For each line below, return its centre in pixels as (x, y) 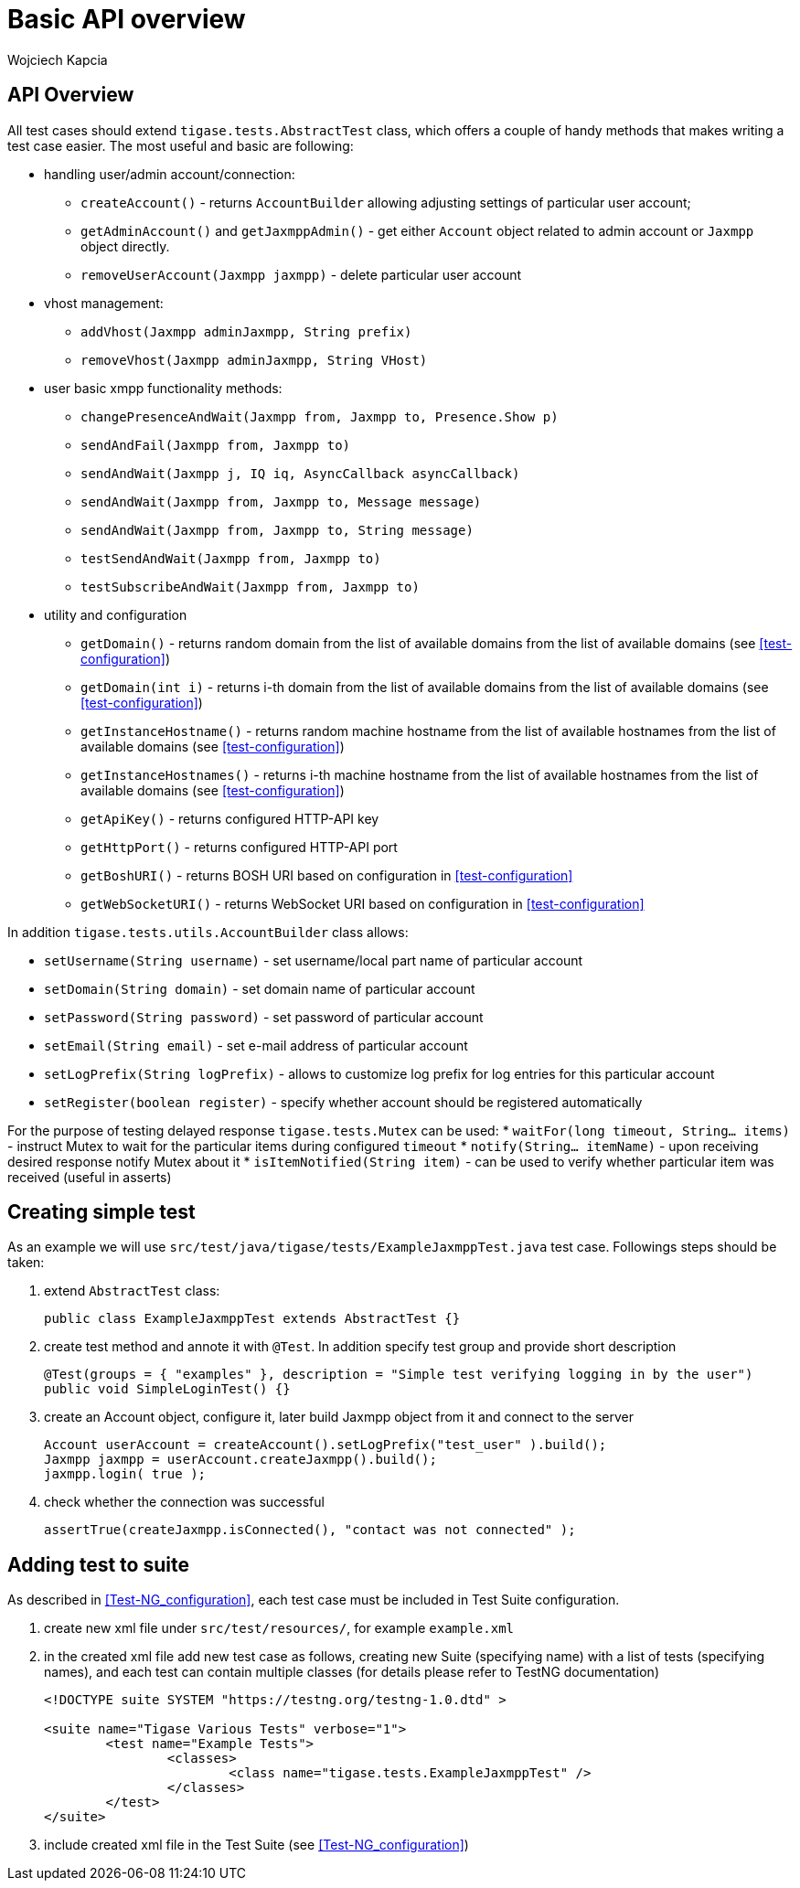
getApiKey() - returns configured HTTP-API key (230, 818)
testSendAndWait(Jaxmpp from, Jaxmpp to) (231, 558)
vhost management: (104, 303)
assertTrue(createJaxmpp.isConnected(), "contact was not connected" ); (310, 1530)
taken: (26, 1263)
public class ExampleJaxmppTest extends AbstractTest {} (252, 1319)
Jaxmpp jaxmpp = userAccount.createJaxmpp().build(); (240, 1460)
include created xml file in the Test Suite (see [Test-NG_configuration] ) (256, 1845)
